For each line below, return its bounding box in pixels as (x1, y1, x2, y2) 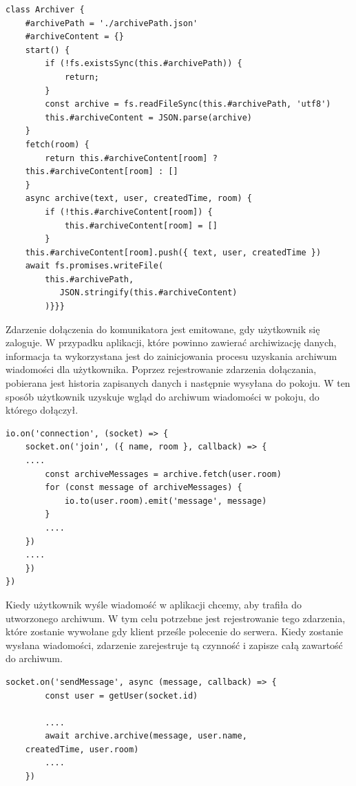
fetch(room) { (25, 139, 90, 149)
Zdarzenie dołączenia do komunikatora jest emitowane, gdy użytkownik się (6, 321, 320, 336)
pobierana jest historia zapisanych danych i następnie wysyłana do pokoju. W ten (6, 376, 350, 390)
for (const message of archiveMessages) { (45, 482, 242, 493)
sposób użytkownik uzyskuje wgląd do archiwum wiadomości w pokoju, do (6, 389, 320, 403)
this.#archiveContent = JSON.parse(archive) (45, 112, 252, 123)
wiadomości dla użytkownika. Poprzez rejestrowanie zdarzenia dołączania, (6, 362, 317, 376)
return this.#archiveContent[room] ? (45, 153, 218, 163)
